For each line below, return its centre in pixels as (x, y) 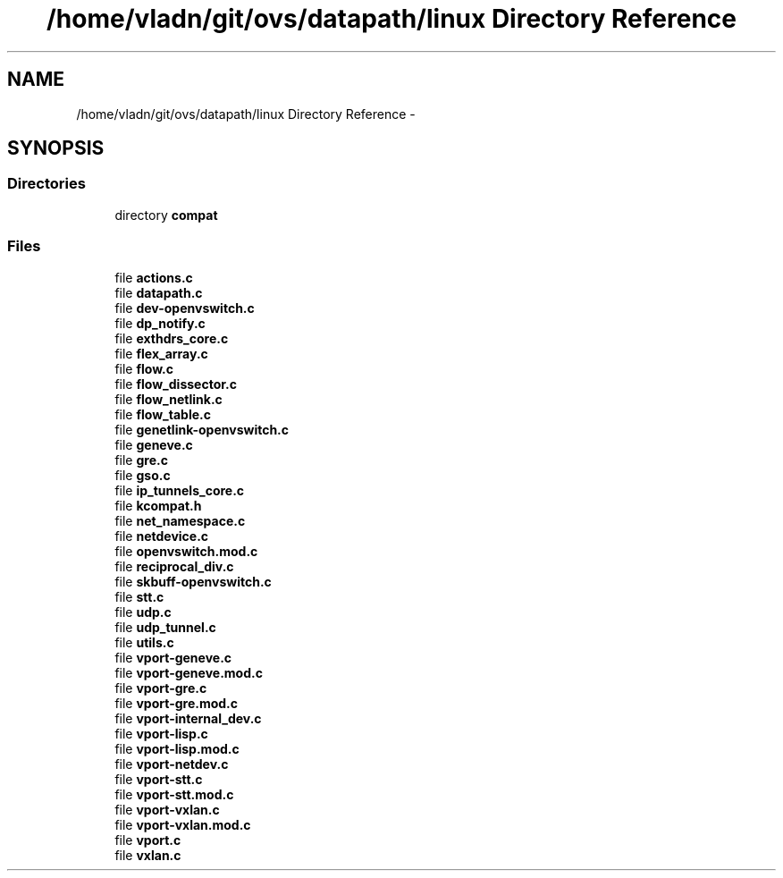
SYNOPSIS (56, 148)
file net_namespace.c (180, 520)
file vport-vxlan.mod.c (183, 824)
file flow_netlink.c (168, 399)
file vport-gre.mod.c (176, 703)
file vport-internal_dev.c (188, 718)
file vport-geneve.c (173, 657)
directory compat (166, 215)
